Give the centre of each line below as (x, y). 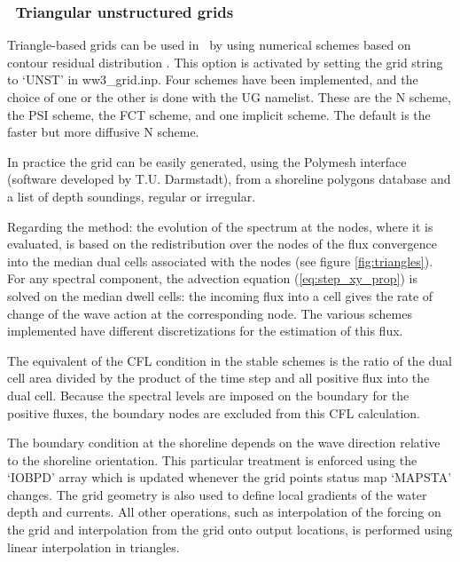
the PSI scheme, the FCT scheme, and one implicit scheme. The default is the (219, 114)
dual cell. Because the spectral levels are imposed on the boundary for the (208, 395)
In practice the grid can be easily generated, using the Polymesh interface (207, 161)
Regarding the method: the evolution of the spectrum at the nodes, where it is (220, 226)
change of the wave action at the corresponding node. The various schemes (210, 313)
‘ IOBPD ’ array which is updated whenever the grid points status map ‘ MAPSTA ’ (230, 477)
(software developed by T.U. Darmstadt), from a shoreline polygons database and (229, 179)
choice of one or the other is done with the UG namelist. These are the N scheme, (229, 97)
